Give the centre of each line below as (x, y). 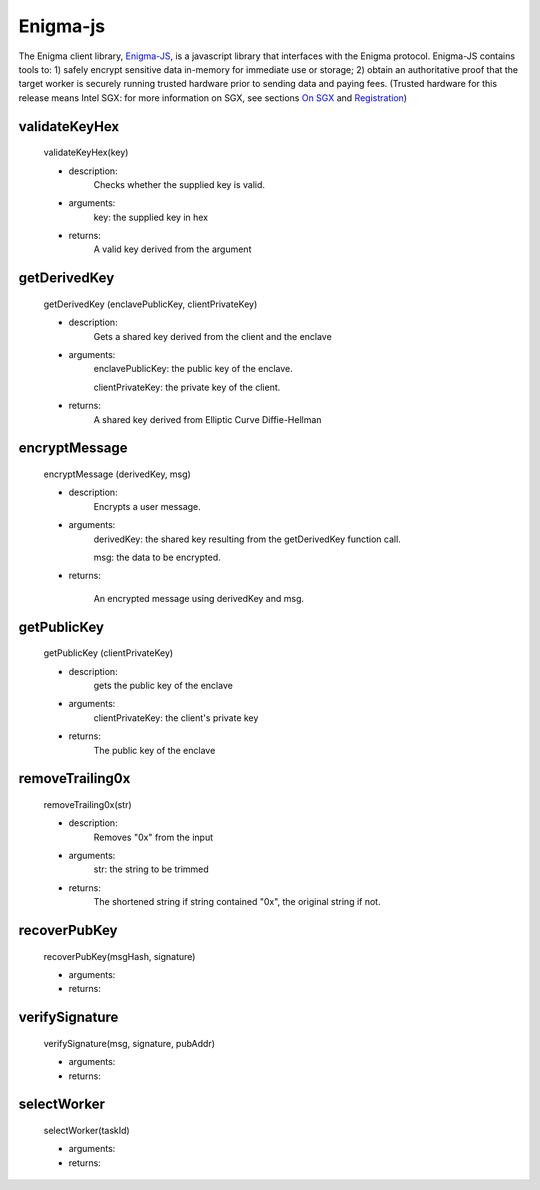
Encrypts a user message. (147, 506)
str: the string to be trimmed (151, 869)
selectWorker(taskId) (86, 1131)
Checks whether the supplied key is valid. (179, 184)
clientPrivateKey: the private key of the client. (187, 387)
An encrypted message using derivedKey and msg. (199, 598)
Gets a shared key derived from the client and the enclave (212, 336)
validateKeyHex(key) (86, 152)
